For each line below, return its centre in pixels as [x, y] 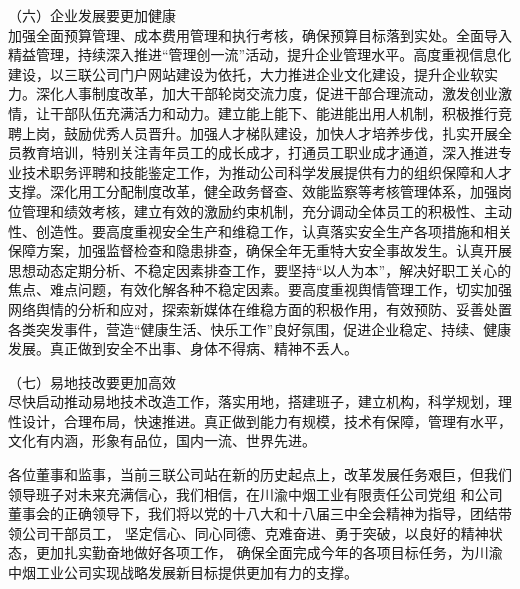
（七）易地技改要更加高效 [92, 381]
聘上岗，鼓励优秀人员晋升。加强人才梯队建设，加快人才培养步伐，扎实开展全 [260, 132]
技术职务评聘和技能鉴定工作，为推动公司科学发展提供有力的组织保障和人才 [266, 171]
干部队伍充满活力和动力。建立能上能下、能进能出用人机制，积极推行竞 [280, 112]
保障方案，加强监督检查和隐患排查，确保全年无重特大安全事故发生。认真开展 [260, 250]
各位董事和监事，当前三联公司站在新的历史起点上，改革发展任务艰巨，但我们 [260, 474]
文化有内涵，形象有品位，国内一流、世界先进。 [162, 440]
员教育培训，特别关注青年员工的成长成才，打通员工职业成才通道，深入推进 [253, 152]
